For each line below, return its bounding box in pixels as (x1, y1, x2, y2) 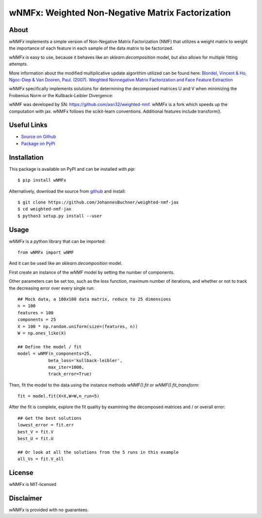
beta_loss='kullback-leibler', (48, 358, 123, 363)
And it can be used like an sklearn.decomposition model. (9, 260, 123, 266)
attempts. (9, 61, 28, 67)
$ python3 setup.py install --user (17, 213, 102, 219)
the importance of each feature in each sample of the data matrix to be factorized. (9, 45, 173, 51)
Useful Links (9, 121, 48, 129)
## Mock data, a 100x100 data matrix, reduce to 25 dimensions (17, 296, 171, 302)
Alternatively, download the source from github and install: (9, 188, 126, 194)
